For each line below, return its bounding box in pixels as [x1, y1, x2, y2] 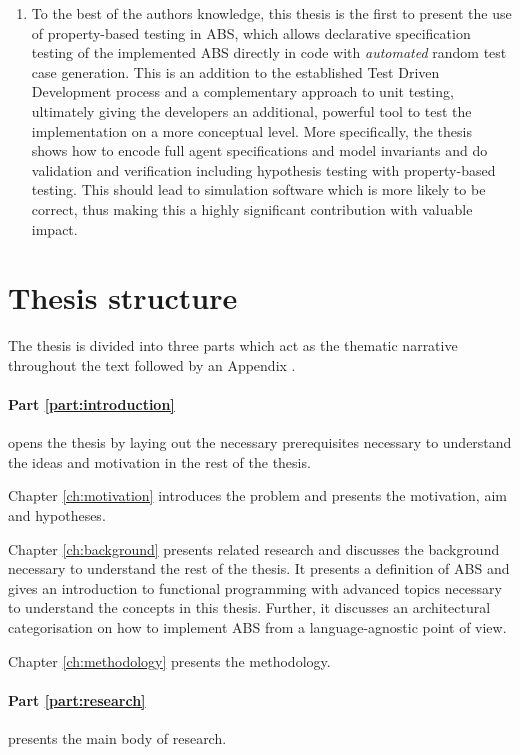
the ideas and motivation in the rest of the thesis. [8, 451, 311, 472]
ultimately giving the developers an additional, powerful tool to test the [31, 100, 472, 121]
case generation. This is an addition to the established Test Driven [31, 61, 440, 82]
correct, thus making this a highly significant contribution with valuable [31, 198, 473, 219]
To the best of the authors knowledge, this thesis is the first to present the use [31, 3, 512, 23]
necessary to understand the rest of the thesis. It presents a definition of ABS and [8, 558, 510, 579]
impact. [31, 218, 78, 239]
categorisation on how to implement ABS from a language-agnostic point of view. [8, 616, 507, 637]
